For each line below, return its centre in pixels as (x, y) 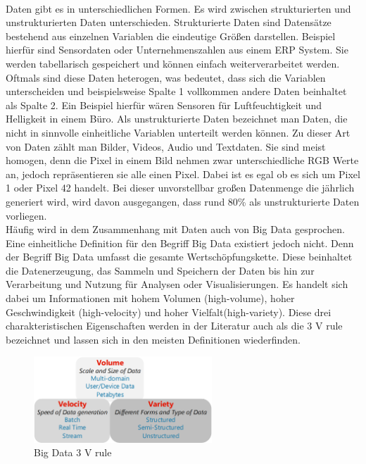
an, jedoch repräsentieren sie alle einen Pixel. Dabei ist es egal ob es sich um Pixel (183, 174)
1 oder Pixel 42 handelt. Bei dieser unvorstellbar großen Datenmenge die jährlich (180, 188)
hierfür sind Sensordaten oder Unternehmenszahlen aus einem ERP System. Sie (177, 50)
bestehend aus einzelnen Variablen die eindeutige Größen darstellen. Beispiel (171, 36)
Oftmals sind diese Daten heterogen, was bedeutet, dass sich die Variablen (166, 77)
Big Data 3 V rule (73, 452)
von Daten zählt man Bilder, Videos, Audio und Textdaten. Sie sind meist (166, 146)
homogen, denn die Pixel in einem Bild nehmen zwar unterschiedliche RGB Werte (182, 160)
